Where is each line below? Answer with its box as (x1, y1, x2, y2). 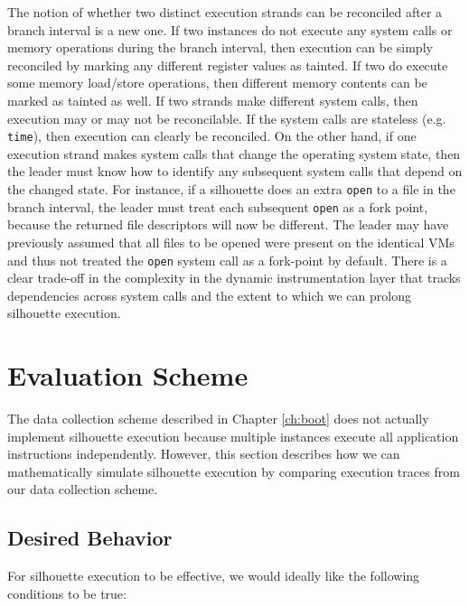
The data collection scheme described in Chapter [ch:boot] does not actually (7, 409, 429, 428)
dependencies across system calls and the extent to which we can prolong (7, 285, 411, 304)
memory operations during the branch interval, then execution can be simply (7, 38, 433, 57)
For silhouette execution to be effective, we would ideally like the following (7, 566, 420, 585)
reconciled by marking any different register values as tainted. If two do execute (7, 55, 448, 74)
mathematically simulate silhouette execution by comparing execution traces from (7, 461, 460, 480)
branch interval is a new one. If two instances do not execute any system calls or (7, 20, 453, 39)
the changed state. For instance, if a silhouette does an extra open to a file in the (7, 180, 455, 198)
